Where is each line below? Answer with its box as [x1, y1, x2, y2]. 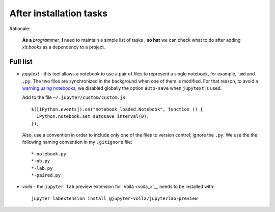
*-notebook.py [31, 151, 66, 156]
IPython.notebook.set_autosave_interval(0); [36, 114, 150, 119]
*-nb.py [31, 158, 50, 164]
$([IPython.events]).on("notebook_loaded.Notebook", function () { [31, 106, 203, 112]
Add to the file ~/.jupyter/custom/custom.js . [22, 94, 127, 100]
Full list [9, 58, 33, 66]
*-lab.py [31, 165, 53, 171]
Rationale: [9, 25, 31, 32]
